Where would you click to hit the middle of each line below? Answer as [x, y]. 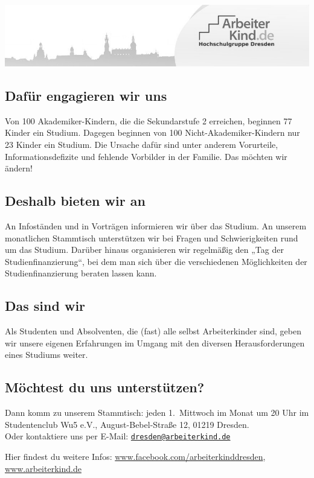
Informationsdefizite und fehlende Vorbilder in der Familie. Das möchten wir [146, 156]
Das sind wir [45, 306]
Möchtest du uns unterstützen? [105, 387]
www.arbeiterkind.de [43, 468]
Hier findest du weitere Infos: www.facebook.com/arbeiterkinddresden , [135, 456]
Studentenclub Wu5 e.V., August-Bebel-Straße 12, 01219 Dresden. [127, 424]
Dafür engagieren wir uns [86, 95]
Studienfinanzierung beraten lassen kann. [81, 273]
